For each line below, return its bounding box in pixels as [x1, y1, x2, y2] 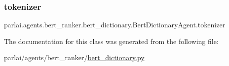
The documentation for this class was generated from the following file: [4, 36, 219, 46]
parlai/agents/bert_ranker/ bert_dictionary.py [4, 52, 145, 63]
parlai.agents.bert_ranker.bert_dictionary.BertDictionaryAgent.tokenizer [4, 20, 226, 30]
